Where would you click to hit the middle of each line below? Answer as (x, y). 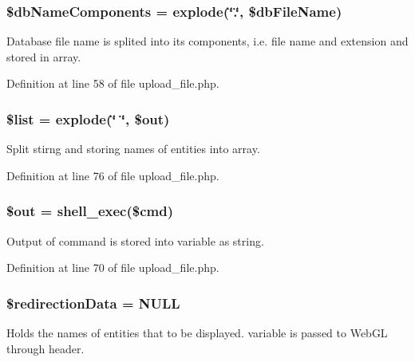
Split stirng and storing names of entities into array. (133, 149)
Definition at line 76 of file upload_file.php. (113, 175)
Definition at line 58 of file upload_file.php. (113, 83)
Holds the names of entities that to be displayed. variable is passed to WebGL (197, 333)
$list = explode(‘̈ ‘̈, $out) (88, 118)
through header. (45, 348)
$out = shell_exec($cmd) (90, 211)
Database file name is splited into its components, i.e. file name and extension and (207, 41)
